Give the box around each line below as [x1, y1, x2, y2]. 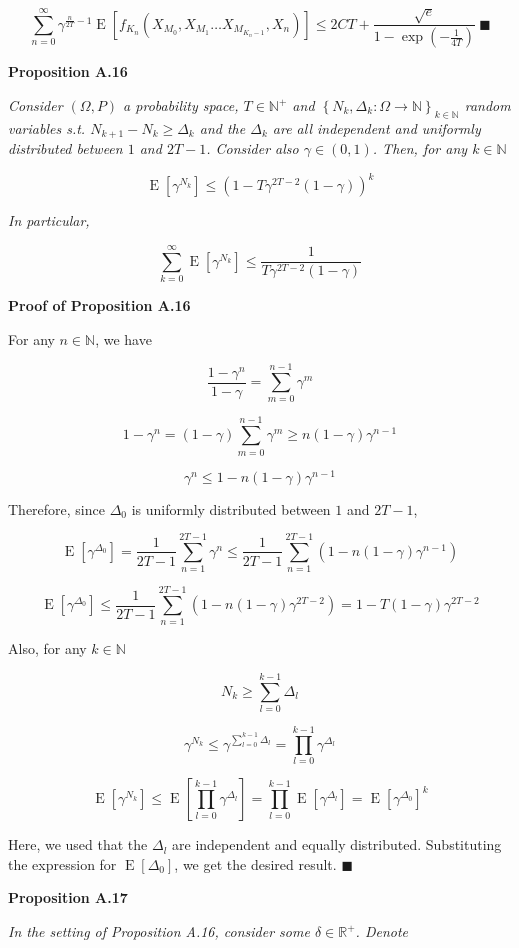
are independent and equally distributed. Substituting [172, 834, 502, 855]
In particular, [8, 210, 90, 231]
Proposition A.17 [8, 887, 128, 908]
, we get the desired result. [174, 853, 337, 874]
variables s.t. [8, 117, 86, 138]
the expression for [8, 853, 117, 874]
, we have [95, 328, 152, 349]
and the [199, 117, 246, 138]
